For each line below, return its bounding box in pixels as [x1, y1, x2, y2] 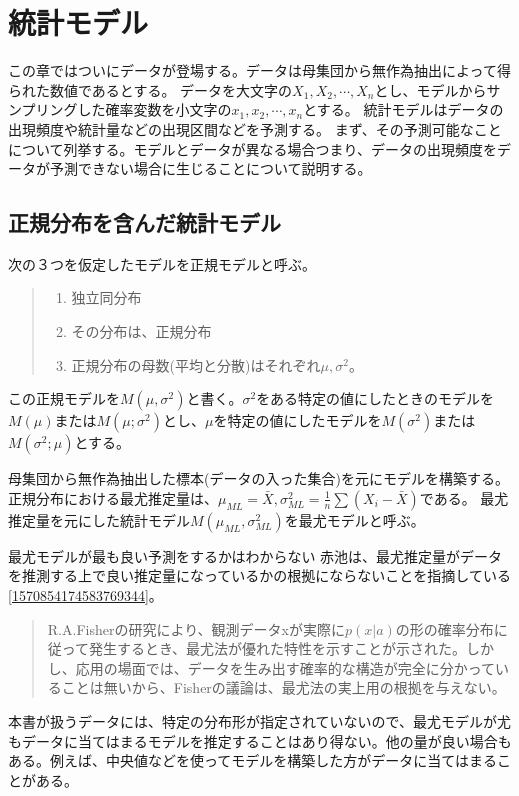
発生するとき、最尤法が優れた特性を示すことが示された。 [89, 638, 467, 659]
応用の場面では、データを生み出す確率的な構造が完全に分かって [75, 657, 496, 678]
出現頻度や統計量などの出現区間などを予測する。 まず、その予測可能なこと [8, 118, 502, 139]
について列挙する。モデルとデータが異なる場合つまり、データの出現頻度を [8, 138, 498, 159]
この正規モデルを [8, 388, 120, 409]
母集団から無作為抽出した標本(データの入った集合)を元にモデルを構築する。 [8, 468, 509, 489]
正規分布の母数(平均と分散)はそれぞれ [71, 354, 321, 375]
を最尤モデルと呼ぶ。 [284, 509, 425, 530]
